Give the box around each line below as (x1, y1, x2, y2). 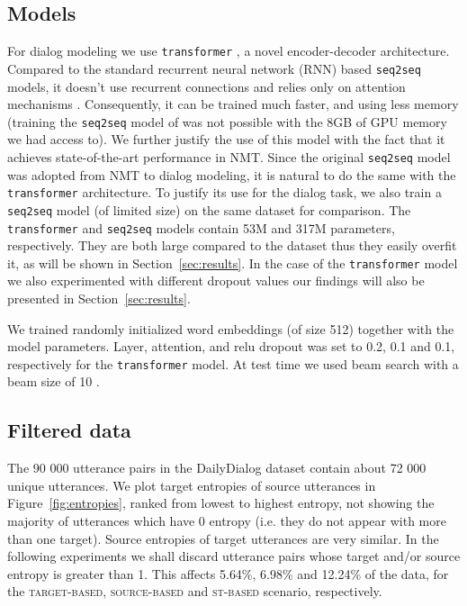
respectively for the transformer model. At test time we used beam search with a (7, 354, 459, 373)
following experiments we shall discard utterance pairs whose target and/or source (7, 547, 461, 565)
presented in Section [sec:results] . (7, 289, 191, 308)
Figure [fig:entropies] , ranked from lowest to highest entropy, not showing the (7, 493, 435, 512)
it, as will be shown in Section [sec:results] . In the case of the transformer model (7, 253, 458, 272)
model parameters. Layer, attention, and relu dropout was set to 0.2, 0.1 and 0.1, (7, 337, 455, 356)
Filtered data (7, 416, 131, 444)
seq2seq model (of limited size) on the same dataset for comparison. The (7, 200, 411, 219)
